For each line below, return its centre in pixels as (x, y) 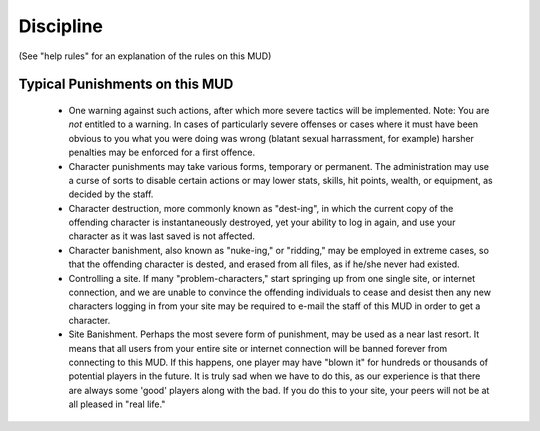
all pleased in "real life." (117, 404)
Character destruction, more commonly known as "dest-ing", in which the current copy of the (261, 208)
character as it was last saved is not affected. (161, 236)
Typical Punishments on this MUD (126, 84)
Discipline (61, 26)
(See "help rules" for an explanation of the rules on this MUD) (145, 56)
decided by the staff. (111, 194)
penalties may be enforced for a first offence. (161, 152)
